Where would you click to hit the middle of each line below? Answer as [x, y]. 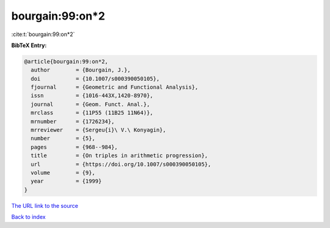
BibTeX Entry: [29, 45]
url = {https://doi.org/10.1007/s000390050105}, [121, 164]
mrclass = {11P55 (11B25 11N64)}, [92, 113]
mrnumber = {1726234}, [73, 121]
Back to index [28, 217]
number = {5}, [63, 138]
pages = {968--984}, [75, 147]
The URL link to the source [45, 205]
